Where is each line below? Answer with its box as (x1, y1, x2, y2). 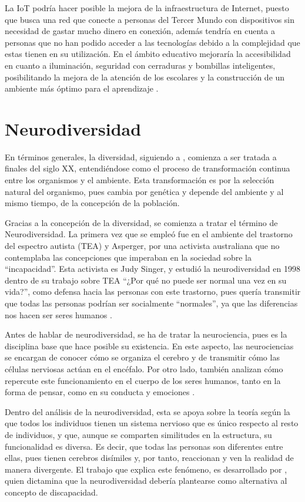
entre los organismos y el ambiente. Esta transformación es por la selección (5, 174, 274, 186)
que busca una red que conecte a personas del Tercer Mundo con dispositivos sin (5, 13, 295, 25)
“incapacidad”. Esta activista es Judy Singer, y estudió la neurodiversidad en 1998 (5, 262, 300, 275)
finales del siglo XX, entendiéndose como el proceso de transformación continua (5, 162, 290, 174)
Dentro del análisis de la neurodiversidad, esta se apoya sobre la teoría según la (5, 405, 290, 417)
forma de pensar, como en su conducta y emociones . (5, 386, 195, 398)
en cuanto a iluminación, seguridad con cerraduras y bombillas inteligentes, (5, 59, 276, 71)
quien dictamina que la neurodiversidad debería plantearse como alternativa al (5, 474, 287, 487)
